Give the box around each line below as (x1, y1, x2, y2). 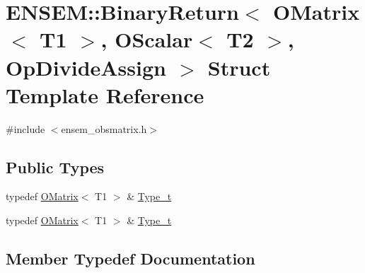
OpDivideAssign (6, 52, 166, 81)
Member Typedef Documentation (6, 248, 255, 269)
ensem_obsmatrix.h (61, 121, 147, 136)
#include (6, 121, 45, 136)
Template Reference (6, 80, 204, 109)
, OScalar (100, 25, 193, 54)
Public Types (6, 156, 105, 178)
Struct (207, 52, 271, 81)
